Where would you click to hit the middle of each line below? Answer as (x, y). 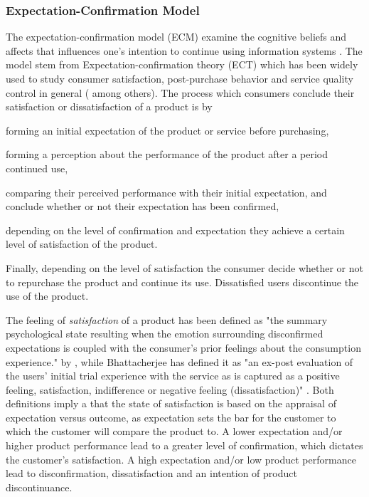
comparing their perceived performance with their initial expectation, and (166, 192)
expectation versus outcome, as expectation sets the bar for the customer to (171, 417)
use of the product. (47, 296)
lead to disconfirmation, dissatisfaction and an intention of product (151, 473)
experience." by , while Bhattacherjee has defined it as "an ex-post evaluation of (180, 361)
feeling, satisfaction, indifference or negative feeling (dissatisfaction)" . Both (170, 389)
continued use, (37, 168)
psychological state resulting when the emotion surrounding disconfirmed (165, 334)
